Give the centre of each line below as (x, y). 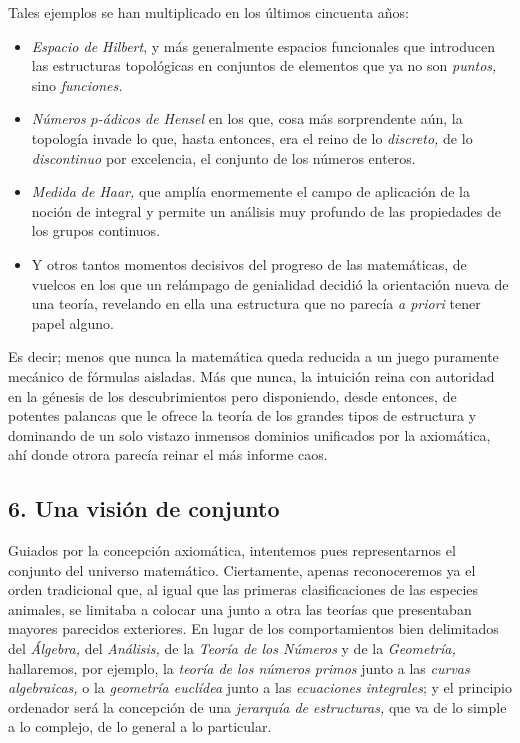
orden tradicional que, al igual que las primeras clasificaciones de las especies (243, 589)
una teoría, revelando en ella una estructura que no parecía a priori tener (256, 303)
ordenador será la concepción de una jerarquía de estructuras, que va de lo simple (257, 706)
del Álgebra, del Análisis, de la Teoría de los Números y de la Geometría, (232, 648)
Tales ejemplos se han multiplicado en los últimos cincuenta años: (208, 12)
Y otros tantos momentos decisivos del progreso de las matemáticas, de (249, 263)
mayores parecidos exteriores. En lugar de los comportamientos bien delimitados (253, 628)
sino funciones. (77, 84)
